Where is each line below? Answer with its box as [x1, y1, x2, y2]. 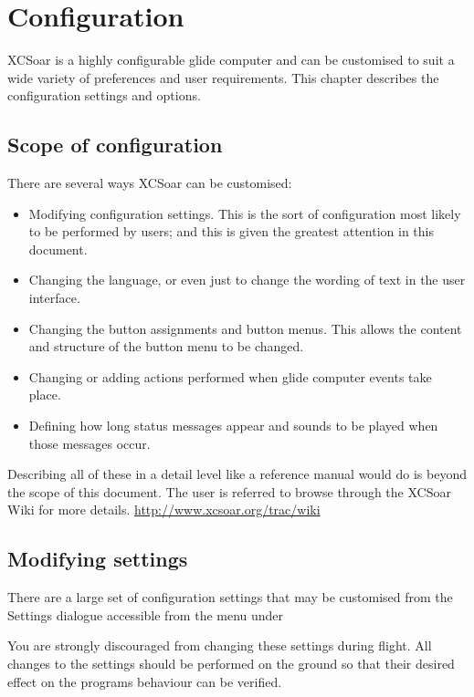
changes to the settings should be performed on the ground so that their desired [7, 654, 455, 672]
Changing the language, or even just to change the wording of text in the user [28, 270, 466, 289]
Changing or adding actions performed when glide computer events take [28, 367, 432, 386]
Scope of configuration [7, 130, 223, 159]
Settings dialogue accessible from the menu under [7, 605, 284, 624]
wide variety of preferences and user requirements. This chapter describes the [7, 68, 439, 87]
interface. [28, 288, 80, 307]
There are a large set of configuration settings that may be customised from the [7, 588, 453, 607]
